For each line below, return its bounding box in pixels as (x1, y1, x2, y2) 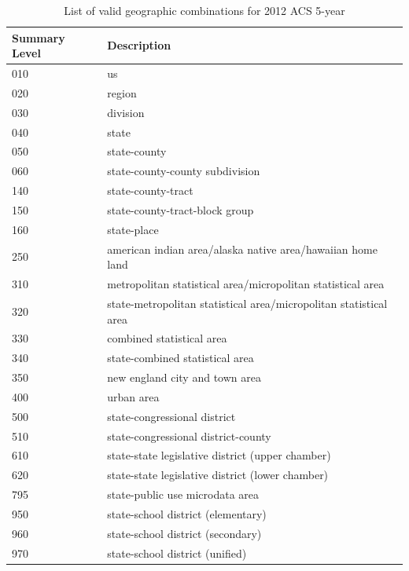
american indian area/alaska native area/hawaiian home (107, 240, 378, 257)
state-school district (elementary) (107, 505, 267, 522)
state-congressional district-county (107, 427, 271, 444)
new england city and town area (107, 369, 261, 386)
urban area (107, 388, 160, 404)
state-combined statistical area (107, 350, 254, 366)
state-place (107, 221, 159, 237)
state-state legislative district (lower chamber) (107, 467, 329, 483)
